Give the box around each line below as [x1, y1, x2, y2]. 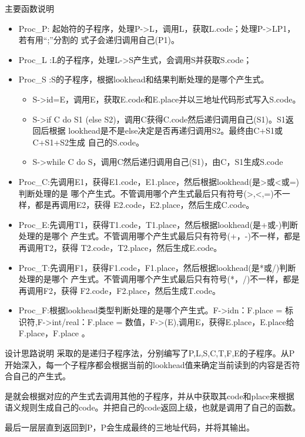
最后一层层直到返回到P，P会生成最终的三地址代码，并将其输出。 [5, 421, 255, 433]
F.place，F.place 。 [18, 327, 90, 339]
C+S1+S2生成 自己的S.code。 [32, 135, 144, 148]
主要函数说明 [5, 2, 54, 14]
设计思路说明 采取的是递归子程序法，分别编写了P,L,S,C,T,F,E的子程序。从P [5, 347, 295, 359]
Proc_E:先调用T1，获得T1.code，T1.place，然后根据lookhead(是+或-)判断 [18, 218, 299, 230]
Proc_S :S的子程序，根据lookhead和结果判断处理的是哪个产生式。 [18, 73, 269, 85]
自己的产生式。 [12, 370, 71, 382]
